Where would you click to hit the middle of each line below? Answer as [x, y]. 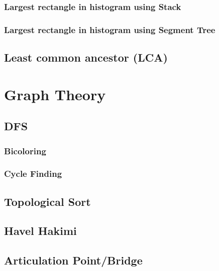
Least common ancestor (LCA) [86, 57]
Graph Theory [55, 94]
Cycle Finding [33, 174]
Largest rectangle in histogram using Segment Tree [110, 29]
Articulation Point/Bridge [73, 260]
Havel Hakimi [40, 231]
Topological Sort [47, 201]
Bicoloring [25, 151]
